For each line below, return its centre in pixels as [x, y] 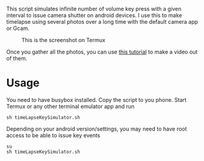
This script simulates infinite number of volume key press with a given [94, 9]
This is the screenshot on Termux [63, 40]
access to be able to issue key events [53, 135]
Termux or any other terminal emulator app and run [71, 106]
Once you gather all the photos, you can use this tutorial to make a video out [102, 52]
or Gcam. [18, 28]
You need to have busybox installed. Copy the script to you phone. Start [97, 99]
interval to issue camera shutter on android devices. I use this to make [94, 15]
